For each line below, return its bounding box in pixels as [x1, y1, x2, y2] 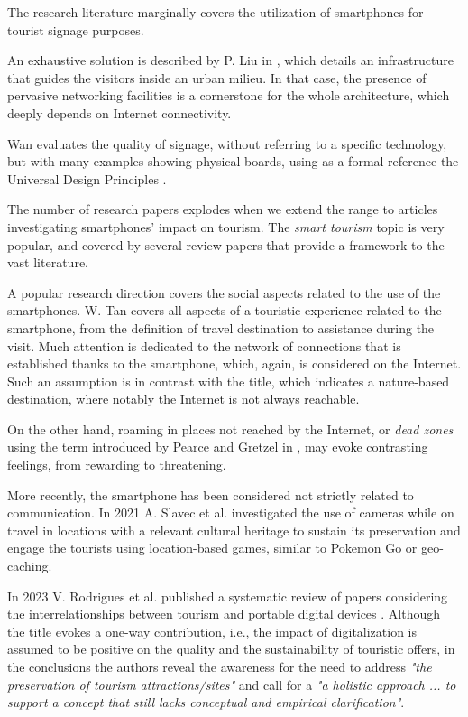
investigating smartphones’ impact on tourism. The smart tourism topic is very [7, 217, 445, 236]
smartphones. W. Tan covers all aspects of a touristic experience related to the [7, 301, 442, 320]
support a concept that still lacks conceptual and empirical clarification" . [7, 693, 405, 712]
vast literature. [7, 253, 88, 272]
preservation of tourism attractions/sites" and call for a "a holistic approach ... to [7, 675, 456, 694]
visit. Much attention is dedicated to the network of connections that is [7, 336, 401, 355]
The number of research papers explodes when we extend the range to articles [7, 200, 438, 219]
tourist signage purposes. [7, 20, 144, 39]
